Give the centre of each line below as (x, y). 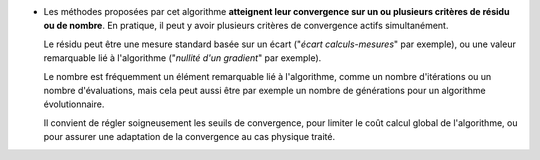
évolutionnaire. (74, 104)
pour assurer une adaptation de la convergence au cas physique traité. (189, 137)
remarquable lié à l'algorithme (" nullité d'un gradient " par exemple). (182, 58)
